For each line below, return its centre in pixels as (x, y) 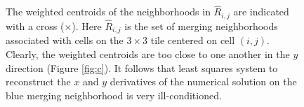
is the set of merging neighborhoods (201, 26)
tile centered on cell (193, 40)
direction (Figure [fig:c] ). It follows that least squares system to (142, 67)
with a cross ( (35, 26)
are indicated (261, 12)
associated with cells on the (65, 40)
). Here (87, 26)
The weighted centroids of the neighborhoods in (108, 12)
